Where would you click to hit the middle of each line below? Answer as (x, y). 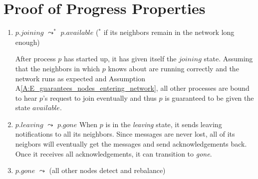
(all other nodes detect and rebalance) (107, 170)
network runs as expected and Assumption (80, 78)
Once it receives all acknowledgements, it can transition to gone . (114, 153)
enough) (27, 42)
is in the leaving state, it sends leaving (164, 124)
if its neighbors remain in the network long (169, 32)
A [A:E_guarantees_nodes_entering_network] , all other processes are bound (132, 88)
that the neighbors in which (58, 68)
